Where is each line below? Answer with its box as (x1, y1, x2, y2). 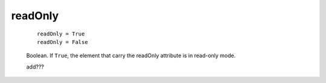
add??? (26, 63, 45, 70)
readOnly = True (37, 30, 85, 37)
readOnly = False (37, 38, 88, 45)
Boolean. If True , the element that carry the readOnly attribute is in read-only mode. (26, 52, 236, 60)
